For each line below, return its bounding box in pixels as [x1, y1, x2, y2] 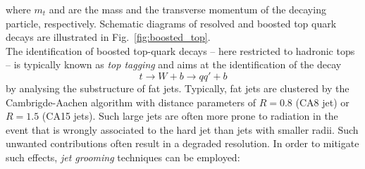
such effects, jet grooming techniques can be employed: [6, 149, 240, 164]
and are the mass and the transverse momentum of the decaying [49, 2, 326, 16]
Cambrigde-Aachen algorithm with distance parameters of [6, 94, 256, 109]
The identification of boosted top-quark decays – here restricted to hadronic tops [6, 43, 355, 58]
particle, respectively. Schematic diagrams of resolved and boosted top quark [6, 15, 337, 30]
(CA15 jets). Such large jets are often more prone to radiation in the [42, 108, 338, 123]
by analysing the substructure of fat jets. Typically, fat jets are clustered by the [6, 80, 349, 95]
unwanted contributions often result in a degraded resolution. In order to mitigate [6, 136, 359, 151]
